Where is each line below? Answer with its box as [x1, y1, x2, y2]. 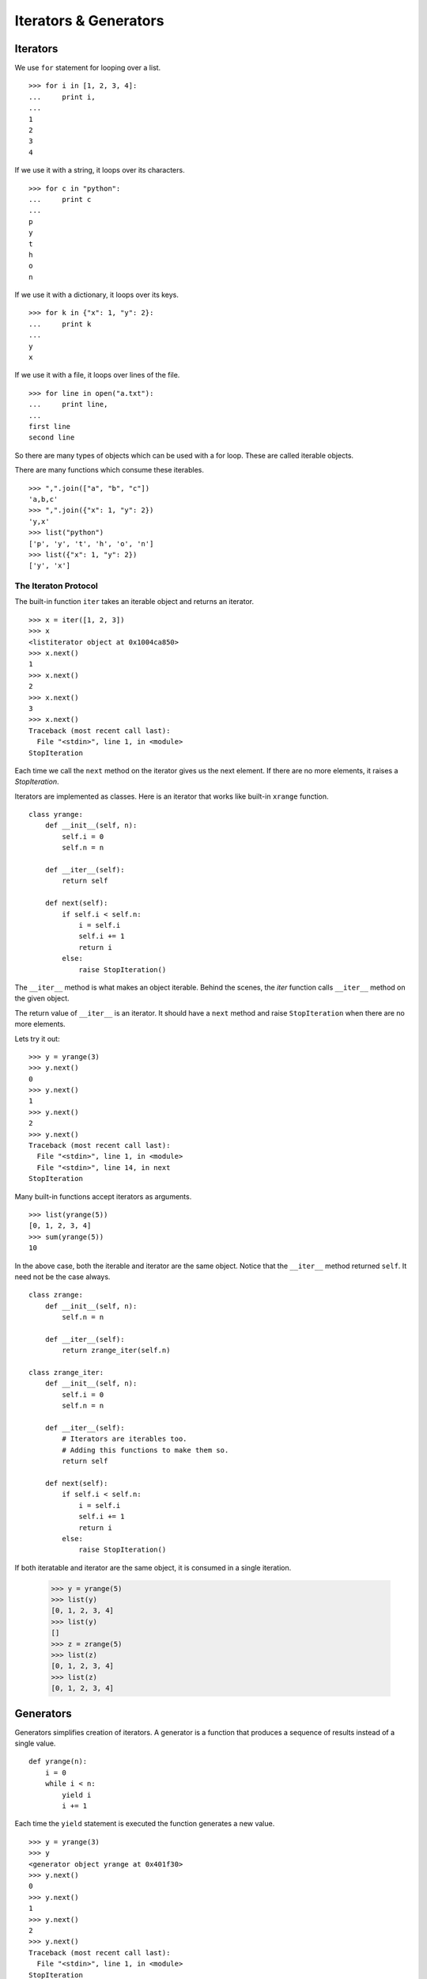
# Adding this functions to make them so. [62, 1445, 229, 1454]
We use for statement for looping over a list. [14, 63, 161, 73]
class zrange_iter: [28, 1368, 104, 1377]
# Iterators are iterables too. [62, 1434, 187, 1444]
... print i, [28, 92, 96, 101]
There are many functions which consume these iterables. [14, 465, 205, 475]
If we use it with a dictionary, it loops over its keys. [14, 290, 179, 300]
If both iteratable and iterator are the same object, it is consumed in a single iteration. [14, 1563, 292, 1572]
